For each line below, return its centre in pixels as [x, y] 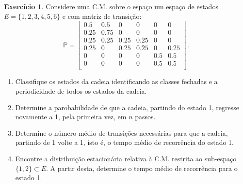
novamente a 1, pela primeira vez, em [71, 117]
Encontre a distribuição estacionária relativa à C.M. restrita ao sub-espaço [126, 158]
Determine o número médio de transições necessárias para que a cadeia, [121, 133]
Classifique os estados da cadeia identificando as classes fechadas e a [116, 81]
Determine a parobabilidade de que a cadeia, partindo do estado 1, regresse [127, 107]
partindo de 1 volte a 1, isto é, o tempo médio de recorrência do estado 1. [125, 142]
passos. [145, 117]
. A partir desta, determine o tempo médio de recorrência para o [142, 168]
